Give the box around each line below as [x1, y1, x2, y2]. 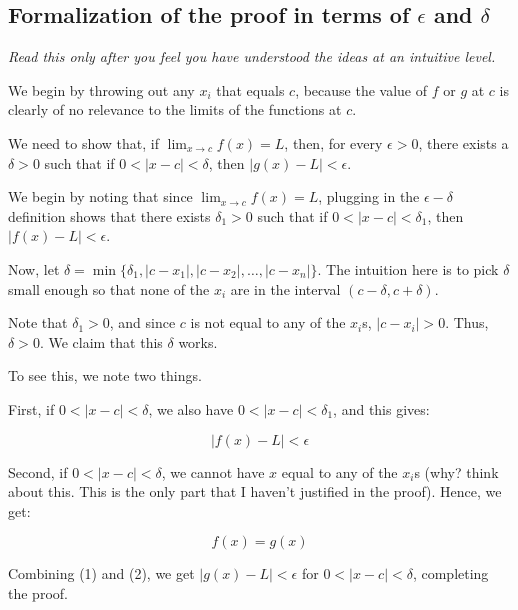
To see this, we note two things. [8, 365, 202, 386]
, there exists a [418, 132, 509, 153]
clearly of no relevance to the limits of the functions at [8, 99, 342, 120]
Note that [8, 312, 68, 333]
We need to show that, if [8, 132, 159, 153]
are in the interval [230, 278, 341, 299]
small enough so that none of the [8, 278, 210, 299]
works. [178, 331, 218, 352]
